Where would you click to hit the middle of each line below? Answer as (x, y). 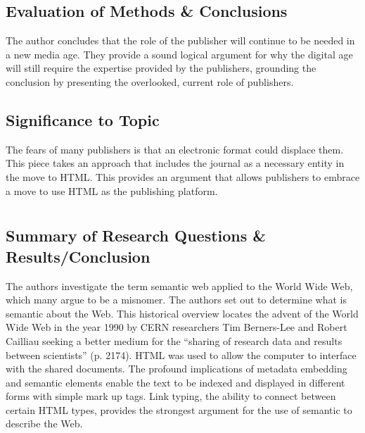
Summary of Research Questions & (136, 236)
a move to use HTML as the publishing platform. (112, 190)
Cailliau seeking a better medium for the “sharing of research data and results (174, 340)
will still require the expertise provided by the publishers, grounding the (161, 68)
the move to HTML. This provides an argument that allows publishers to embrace (183, 176)
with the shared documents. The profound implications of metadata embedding (177, 369)
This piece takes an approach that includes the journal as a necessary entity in (175, 163)
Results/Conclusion (78, 256)
